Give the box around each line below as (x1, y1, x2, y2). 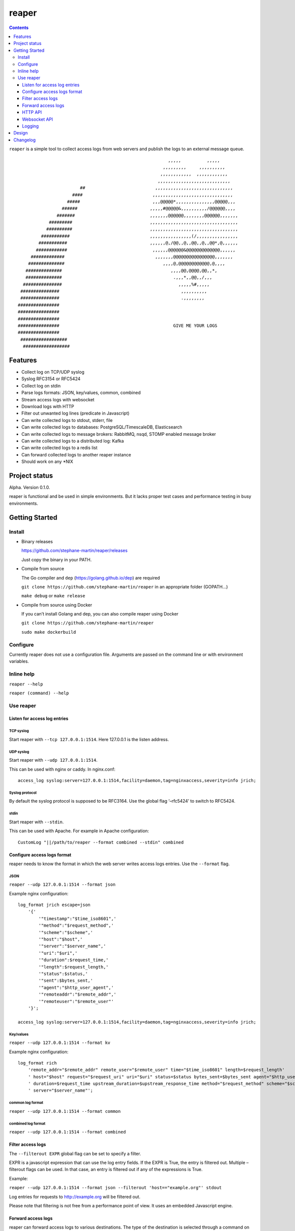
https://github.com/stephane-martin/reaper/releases (21, 548, 128, 553)
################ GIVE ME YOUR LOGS (18, 323, 218, 328)
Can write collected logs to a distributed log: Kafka (21, 438, 124, 444)
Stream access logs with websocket (21, 396, 94, 402)
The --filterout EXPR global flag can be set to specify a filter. (9, 1150, 141, 1157)
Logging (22, 123, 39, 129)
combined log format (9, 1121, 46, 1126)
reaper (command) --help (9, 690, 69, 696)
